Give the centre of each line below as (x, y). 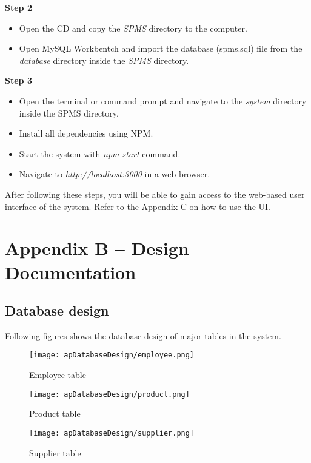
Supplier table (55, 452)
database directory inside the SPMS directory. (104, 60)
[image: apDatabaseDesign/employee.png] (112, 355)
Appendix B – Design (97, 248)
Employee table (58, 375)
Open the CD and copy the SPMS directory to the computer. (133, 28)
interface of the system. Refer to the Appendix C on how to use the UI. (138, 206)
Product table (55, 414)
